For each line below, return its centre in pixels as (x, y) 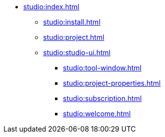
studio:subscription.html (102, 98)
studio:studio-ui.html (77, 52)
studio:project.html (74, 37)
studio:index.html (51, 7)
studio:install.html (72, 22)
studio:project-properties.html (112, 83)
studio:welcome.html (97, 114)
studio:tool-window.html (102, 68)
